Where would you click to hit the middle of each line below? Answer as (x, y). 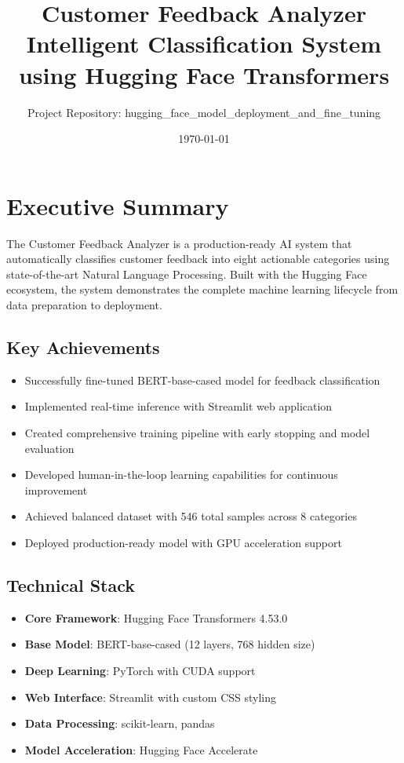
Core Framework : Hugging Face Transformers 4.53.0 (156, 617)
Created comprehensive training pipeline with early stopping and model (197, 432)
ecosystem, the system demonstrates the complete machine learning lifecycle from (202, 289)
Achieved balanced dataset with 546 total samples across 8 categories (191, 516)
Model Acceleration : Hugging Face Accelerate (141, 749)
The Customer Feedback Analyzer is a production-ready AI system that (179, 243)
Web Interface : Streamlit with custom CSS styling (151, 697)
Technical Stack (71, 584)
